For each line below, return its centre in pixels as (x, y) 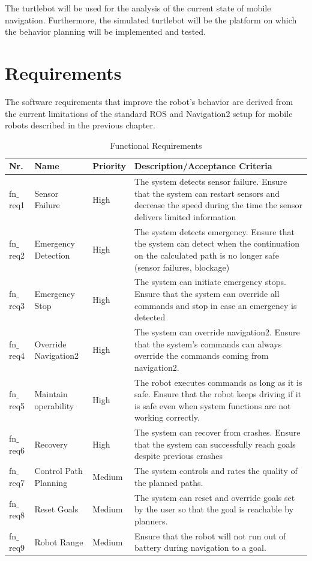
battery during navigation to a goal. (200, 547)
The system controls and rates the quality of (216, 471)
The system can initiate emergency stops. (210, 282)
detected (150, 317)
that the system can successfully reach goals (215, 444)
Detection (52, 255)
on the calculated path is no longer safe (206, 255)
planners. (151, 520)
